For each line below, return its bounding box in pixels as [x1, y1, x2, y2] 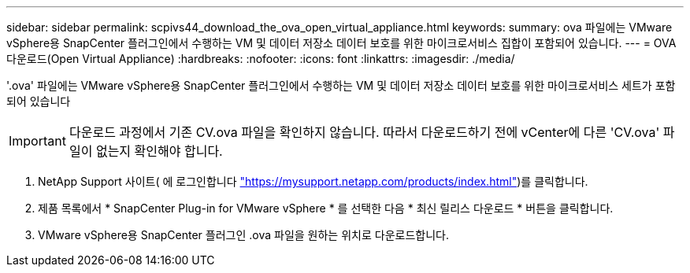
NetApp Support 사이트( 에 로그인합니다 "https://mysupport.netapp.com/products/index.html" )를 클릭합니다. [38, 175, 588, 188]
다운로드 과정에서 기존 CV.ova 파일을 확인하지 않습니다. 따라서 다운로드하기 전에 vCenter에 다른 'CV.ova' [69, 124, 660, 140]
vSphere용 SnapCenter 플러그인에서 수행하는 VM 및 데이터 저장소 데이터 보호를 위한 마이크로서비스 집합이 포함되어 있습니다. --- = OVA [6, 36, 677, 50]
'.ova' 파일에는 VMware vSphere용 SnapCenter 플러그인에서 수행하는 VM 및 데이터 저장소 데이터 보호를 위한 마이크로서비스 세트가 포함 [6, 79, 676, 92]
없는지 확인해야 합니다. [95, 143, 223, 159]
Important [9, 133, 66, 149]
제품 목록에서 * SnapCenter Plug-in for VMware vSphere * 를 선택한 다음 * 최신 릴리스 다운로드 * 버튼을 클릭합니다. [38, 201, 614, 215]
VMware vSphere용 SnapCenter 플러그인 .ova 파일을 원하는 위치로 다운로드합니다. [38, 228, 449, 242]
